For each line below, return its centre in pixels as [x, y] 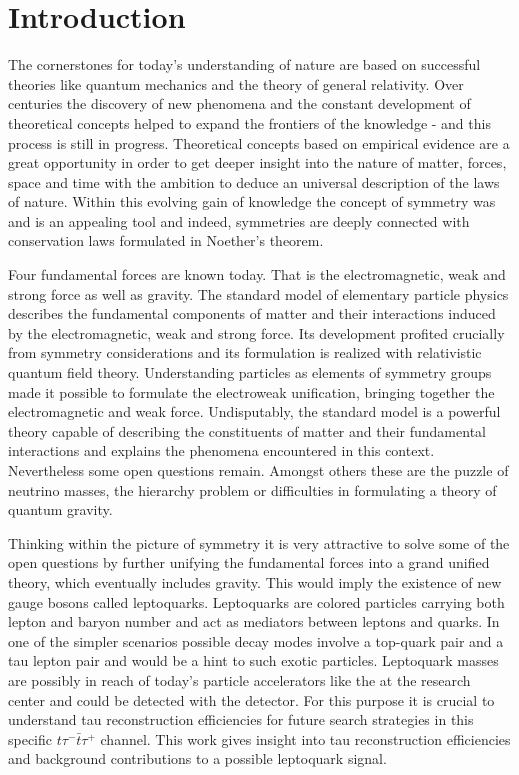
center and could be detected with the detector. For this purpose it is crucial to [251, 699]
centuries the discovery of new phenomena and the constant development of [239, 103]
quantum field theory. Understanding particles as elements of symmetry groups [250, 372]
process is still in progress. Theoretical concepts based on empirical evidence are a [259, 142]
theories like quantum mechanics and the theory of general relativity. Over [236, 83]
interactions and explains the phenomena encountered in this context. [221, 450]
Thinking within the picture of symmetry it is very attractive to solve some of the [259, 542]
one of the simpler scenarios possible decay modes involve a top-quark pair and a [256, 640]
